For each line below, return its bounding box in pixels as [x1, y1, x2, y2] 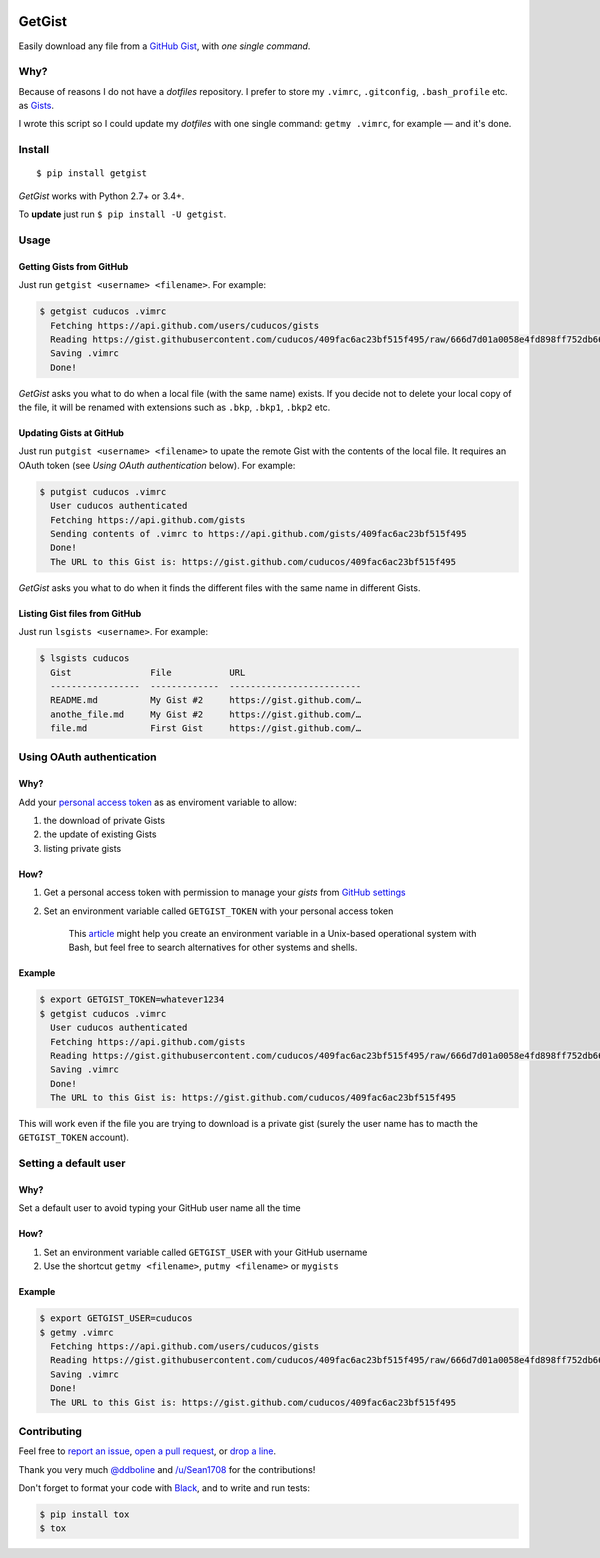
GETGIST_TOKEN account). [18, 1131, 130, 1144]
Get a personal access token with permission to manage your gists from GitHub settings [43, 886, 406, 899]
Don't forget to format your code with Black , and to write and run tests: [18, 1482, 310, 1494]
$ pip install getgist [36, 168, 148, 179]
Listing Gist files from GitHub [18, 607, 142, 619]
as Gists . [18, 100, 55, 112]
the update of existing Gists [43, 828, 157, 840]
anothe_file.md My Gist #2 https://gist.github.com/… [50, 708, 362, 720]
